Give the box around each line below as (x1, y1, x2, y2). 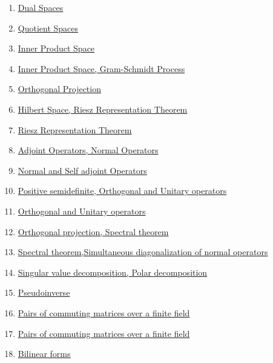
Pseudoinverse (18, 286, 70, 299)
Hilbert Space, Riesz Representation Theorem (18, 102, 188, 115)
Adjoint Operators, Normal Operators (18, 144, 159, 156)
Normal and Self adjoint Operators (18, 164, 147, 176)
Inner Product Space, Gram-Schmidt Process (18, 62, 185, 75)
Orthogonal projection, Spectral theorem (18, 225, 169, 238)
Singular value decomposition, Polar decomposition (18, 265, 208, 278)
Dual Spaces (18, 1, 64, 13)
